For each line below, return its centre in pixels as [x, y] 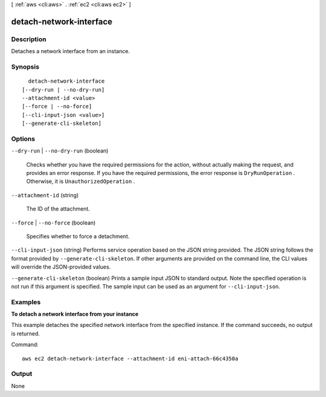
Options [23, 139]
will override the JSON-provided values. [61, 267]
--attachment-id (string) [45, 195]
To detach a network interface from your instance [75, 314]
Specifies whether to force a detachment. [78, 236]
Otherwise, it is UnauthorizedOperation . [81, 182]
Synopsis [25, 66]
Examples [26, 302]
